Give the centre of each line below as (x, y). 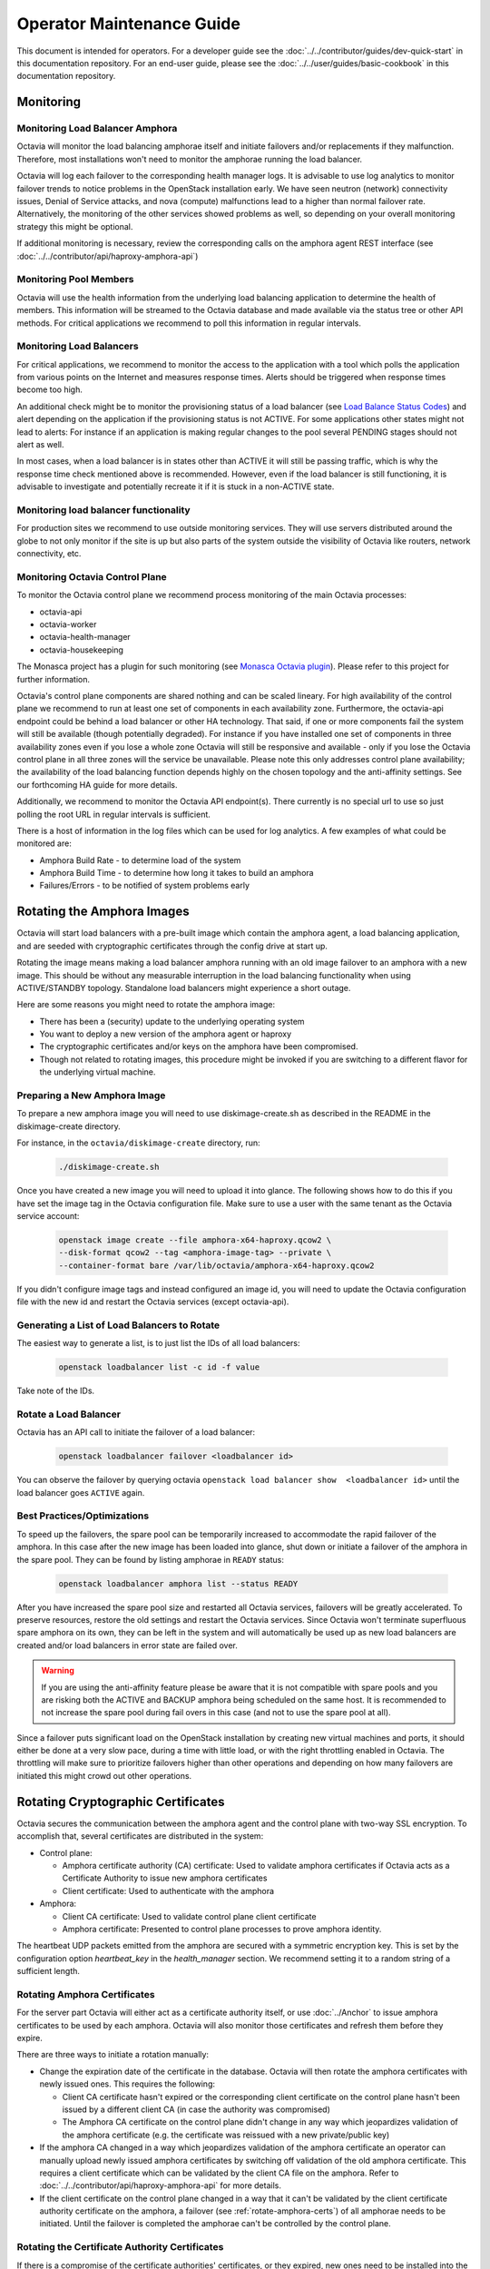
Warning (58, 1671)
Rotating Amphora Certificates (86, 1994)
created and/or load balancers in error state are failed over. (127, 1645)
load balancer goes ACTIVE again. (81, 1492)
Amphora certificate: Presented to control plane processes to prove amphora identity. (222, 1929)
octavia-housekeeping (82, 650)
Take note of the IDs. (56, 1391)
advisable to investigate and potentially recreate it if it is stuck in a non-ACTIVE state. (176, 486)
